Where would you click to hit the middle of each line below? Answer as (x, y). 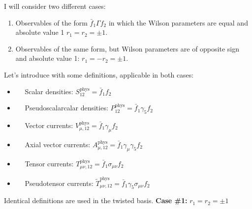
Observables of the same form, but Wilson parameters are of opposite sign (127, 48)
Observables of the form (51, 22)
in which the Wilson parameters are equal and (178, 22)
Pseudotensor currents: (59, 183)
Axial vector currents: (58, 144)
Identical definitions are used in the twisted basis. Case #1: (96, 200)
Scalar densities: (49, 91)
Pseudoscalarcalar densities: (66, 108)
